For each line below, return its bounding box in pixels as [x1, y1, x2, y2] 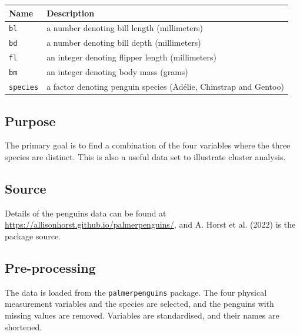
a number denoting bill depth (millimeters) [46, 36, 201, 49]
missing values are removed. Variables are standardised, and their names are [5, 309, 279, 321]
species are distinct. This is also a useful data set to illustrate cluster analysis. [5, 150, 286, 163]
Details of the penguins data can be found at [5, 207, 166, 219]
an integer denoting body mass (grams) [46, 66, 188, 78]
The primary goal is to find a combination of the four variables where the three [5, 139, 291, 151]
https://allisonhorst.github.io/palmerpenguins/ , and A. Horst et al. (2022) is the [5, 218, 296, 231]
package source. [5, 229, 61, 242]
